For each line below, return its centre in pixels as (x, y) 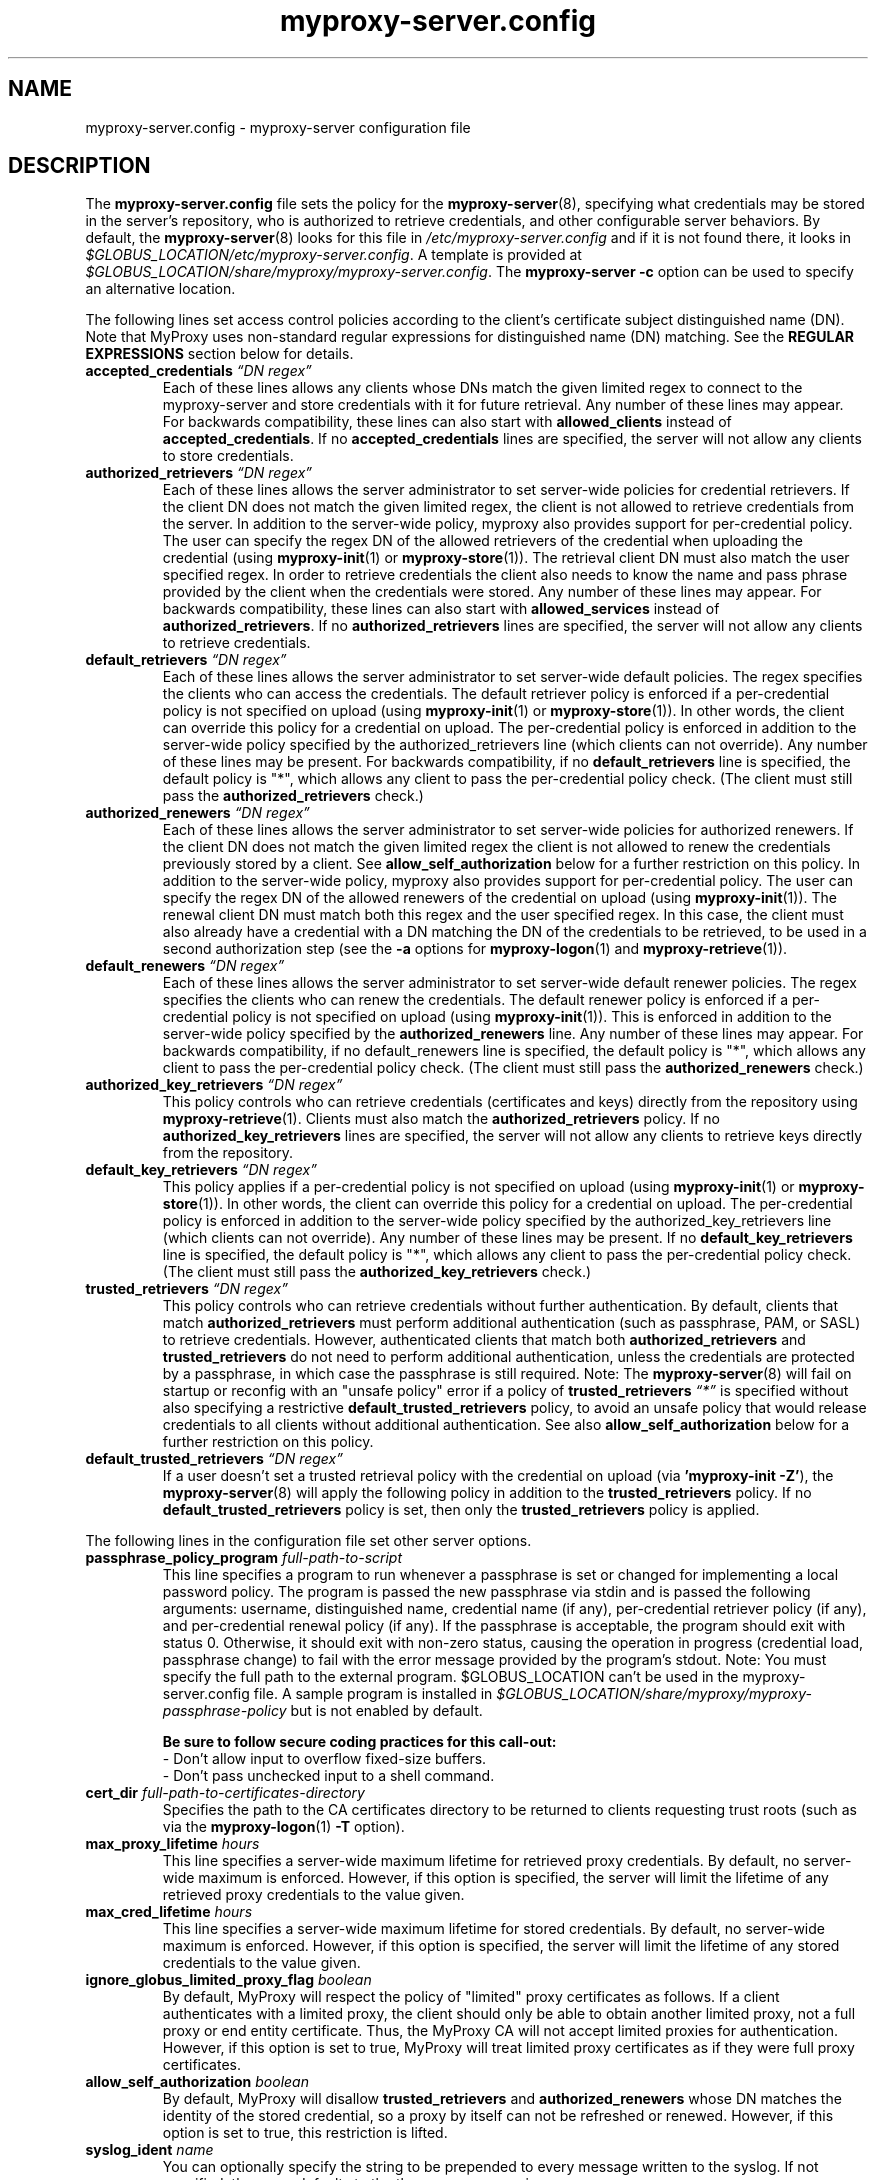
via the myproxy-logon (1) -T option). (283, 1827)
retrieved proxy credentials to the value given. (313, 1895)
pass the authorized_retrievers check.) (293, 796)
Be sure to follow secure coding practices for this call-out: (359, 1742)
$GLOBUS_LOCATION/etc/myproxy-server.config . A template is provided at (333, 255)
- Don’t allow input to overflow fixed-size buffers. (324, 1759)
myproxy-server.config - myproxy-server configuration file (278, 127)
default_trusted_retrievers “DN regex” (214, 1459)
